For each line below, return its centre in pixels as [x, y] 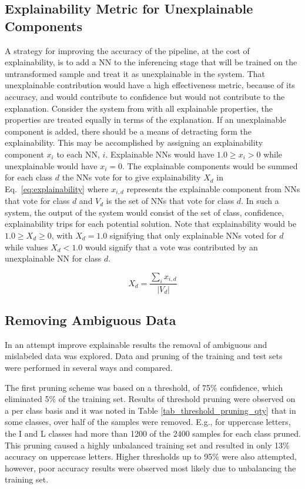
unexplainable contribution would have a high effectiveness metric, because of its [150, 85]
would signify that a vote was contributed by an [171, 247]
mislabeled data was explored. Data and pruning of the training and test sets [144, 356]
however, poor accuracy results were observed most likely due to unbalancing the [150, 468]
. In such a [260, 201]
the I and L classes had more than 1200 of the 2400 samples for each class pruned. [153, 433]
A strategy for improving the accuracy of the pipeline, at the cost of [127, 50]
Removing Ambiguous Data [91, 319]
